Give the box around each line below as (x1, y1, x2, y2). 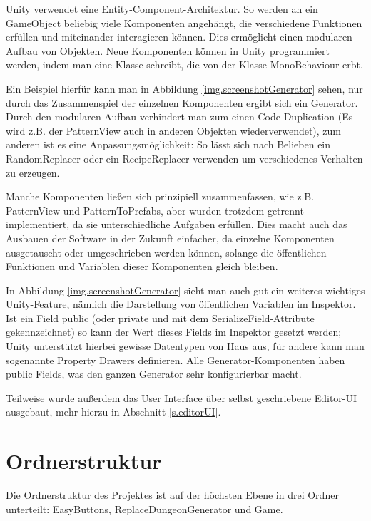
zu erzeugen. (6, 165, 60, 180)
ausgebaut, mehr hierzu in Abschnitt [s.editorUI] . (6, 404, 221, 419)
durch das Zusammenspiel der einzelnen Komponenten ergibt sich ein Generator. (6, 95, 358, 110)
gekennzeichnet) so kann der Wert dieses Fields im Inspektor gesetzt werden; (6, 324, 342, 339)
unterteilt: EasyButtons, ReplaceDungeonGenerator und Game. (6, 501, 283, 516)
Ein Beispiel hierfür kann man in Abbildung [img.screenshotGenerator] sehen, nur (6, 81, 363, 96)
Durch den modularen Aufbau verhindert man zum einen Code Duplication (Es (6, 109, 353, 124)
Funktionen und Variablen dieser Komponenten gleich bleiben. (6, 259, 278, 274)
